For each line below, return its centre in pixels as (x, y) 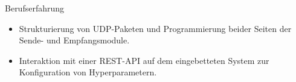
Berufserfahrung (35, 8)
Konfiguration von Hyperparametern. (88, 72)
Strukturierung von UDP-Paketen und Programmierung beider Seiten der (155, 28)
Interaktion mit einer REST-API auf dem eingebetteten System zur (144, 60)
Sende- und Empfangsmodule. (74, 40)
